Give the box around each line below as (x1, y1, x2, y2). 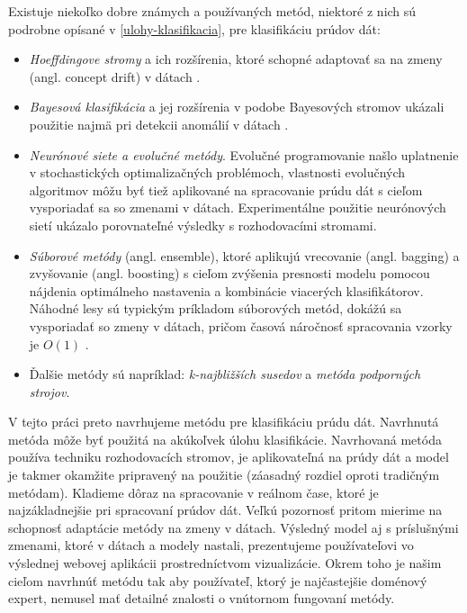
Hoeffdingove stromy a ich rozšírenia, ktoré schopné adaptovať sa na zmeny (29, 50, 443, 68)
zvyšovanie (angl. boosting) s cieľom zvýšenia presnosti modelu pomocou (29, 264, 430, 283)
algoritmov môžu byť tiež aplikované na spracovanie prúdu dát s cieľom (29, 180, 423, 199)
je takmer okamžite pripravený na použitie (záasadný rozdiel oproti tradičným (8, 465, 440, 484)
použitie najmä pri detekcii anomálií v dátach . (29, 114, 289, 133)
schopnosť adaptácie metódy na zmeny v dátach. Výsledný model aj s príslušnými (8, 518, 459, 536)
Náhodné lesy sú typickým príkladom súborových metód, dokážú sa (29, 299, 402, 318)
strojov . (29, 382, 70, 401)
